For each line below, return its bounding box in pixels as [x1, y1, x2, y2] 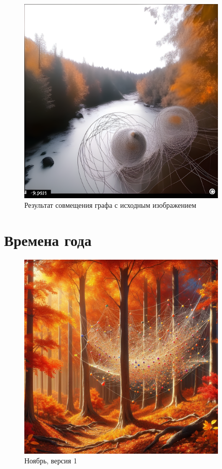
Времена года [4, 229, 92, 250]
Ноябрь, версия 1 [24, 455, 77, 466]
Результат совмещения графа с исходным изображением [24, 200, 197, 210]
